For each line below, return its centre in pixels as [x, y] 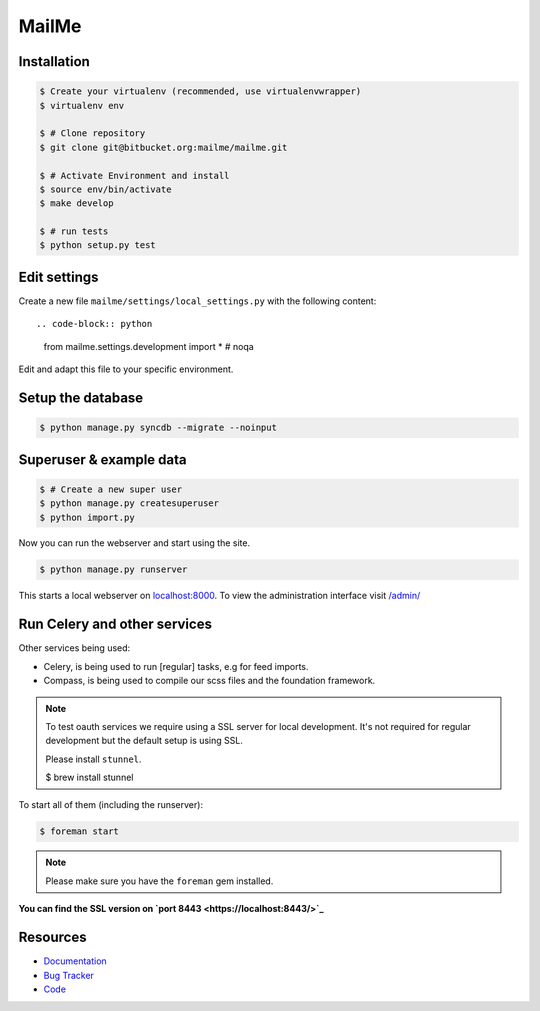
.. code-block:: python [94, 324]
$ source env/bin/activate [105, 189]
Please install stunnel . [93, 759]
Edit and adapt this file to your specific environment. [126, 369]
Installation [54, 61]
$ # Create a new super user [111, 489]
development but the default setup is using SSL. [144, 741]
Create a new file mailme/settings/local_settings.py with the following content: [197, 301]
